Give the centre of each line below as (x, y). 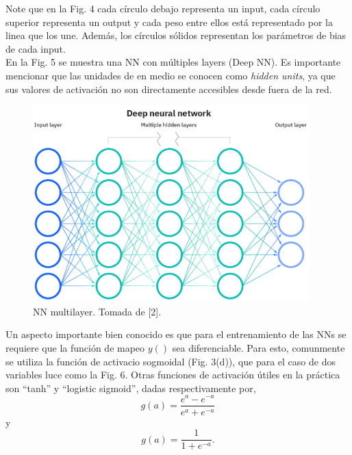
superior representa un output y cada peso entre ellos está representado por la (169, 22)
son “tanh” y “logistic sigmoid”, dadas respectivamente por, (131, 388)
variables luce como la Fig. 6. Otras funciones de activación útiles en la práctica (173, 375)
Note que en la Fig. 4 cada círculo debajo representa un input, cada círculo (163, 8)
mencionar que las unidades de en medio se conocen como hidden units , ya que (171, 75)
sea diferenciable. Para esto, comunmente (259, 348)
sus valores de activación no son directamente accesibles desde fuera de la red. (169, 89)
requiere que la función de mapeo (75, 348)
